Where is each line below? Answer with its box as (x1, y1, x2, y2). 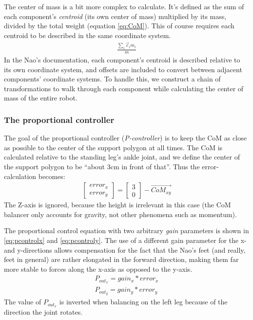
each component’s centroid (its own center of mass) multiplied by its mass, (4, 11, 227, 21)
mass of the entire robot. (4, 93, 78, 103)
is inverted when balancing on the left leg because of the (59, 297, 228, 307)
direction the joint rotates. (4, 307, 83, 317)
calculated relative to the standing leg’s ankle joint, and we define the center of (4, 152, 240, 162)
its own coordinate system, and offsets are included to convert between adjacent (4, 64, 242, 74)
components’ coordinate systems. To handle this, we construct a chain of (4, 74, 221, 84)
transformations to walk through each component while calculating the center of (4, 83, 244, 93)
